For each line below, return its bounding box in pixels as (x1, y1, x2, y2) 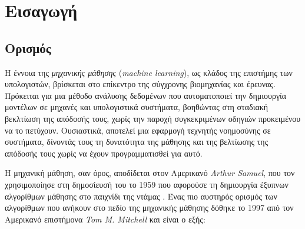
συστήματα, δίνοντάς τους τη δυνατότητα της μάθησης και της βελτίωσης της (5, 135, 268, 148)
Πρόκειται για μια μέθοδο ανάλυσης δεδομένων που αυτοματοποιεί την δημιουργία (5, 89, 287, 101)
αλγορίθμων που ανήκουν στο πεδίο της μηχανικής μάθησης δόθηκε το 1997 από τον (5, 201, 294, 214)
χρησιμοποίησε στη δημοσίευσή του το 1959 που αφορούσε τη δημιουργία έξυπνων (5, 178, 289, 190)
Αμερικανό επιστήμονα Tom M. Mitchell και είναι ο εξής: (5, 213, 205, 225)
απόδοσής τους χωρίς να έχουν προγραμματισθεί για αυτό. (5, 147, 203, 159)
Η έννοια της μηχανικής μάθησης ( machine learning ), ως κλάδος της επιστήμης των (5, 66, 293, 78)
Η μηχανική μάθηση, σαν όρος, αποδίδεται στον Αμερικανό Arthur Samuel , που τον (5, 167, 295, 179)
